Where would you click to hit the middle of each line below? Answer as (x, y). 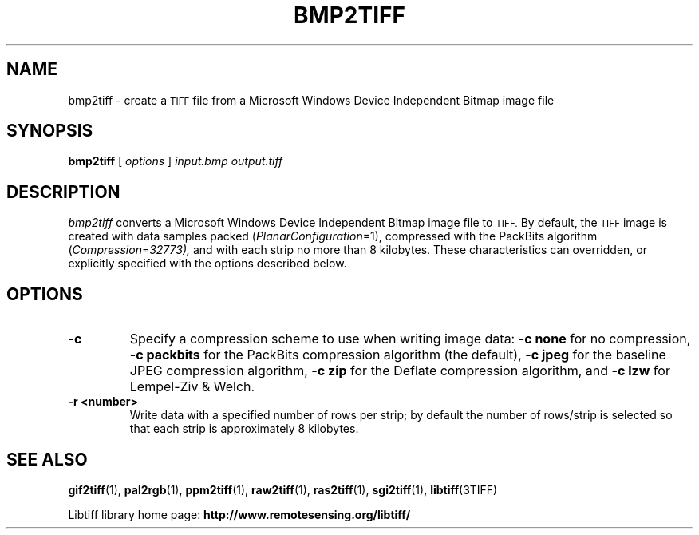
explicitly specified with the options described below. (207, 264)
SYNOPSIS (50, 131)
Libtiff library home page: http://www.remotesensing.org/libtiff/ (239, 514)
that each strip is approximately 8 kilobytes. (244, 429)
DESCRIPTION (63, 192)
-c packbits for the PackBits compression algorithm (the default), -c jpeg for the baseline (398, 355)
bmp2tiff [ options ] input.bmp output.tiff (176, 161)
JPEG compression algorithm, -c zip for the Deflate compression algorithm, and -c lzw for (400, 371)
